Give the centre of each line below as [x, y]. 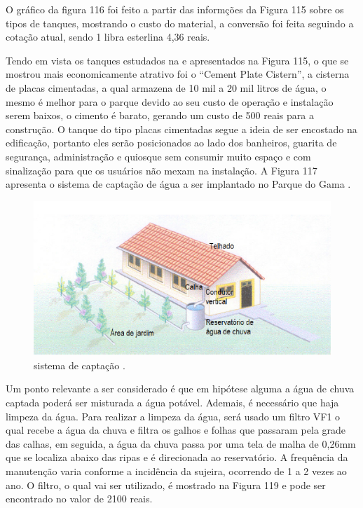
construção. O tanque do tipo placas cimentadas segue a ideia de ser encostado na [181, 129]
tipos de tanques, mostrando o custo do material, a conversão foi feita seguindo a [180, 23]
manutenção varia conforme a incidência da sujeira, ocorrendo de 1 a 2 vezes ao [176, 471]
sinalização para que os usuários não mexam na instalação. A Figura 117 [162, 170]
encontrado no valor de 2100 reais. [79, 499]
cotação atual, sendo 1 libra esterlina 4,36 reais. [108, 37]
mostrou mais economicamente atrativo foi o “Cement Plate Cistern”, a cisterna [178, 74]
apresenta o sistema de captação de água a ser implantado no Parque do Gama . [178, 184]
